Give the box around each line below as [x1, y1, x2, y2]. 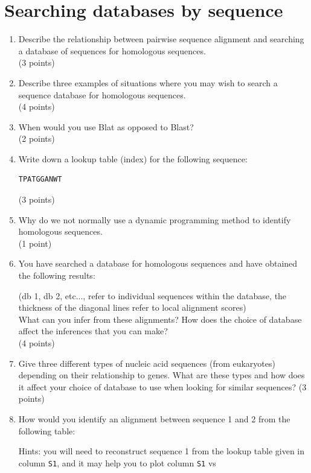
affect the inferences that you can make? [18, 325, 168, 337]
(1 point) [18, 237, 52, 249]
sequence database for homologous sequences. [18, 88, 186, 101]
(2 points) [18, 132, 55, 145]
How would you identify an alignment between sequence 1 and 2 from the [18, 412, 290, 425]
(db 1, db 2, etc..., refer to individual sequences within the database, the [18, 289, 287, 302]
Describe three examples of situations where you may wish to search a [18, 76, 278, 89]
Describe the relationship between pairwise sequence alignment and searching [18, 33, 304, 45]
